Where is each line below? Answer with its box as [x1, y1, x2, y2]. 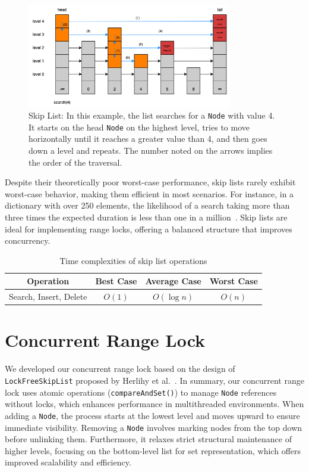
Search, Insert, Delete [9, 290, 87, 303]
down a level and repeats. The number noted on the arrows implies [29, 144, 273, 157]
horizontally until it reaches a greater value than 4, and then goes [29, 132, 267, 145]
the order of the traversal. [29, 156, 122, 168]
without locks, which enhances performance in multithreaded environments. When [5, 398, 304, 410]
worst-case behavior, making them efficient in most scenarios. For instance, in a [5, 187, 294, 200]
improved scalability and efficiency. [5, 456, 131, 468]
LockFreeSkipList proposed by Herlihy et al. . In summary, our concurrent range [5, 374, 304, 387]
